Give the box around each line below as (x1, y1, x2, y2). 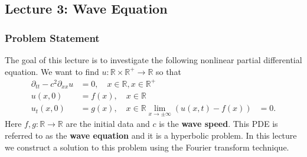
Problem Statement (5, 30, 100, 45)
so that (155, 65, 181, 77)
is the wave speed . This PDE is (159, 117, 278, 130)
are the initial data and (66, 117, 150, 130)
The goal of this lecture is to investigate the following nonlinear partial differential (5, 54, 302, 66)
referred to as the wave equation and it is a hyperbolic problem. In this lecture (5, 129, 297, 142)
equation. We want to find (5, 65, 99, 77)
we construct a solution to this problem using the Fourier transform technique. (5, 140, 289, 153)
